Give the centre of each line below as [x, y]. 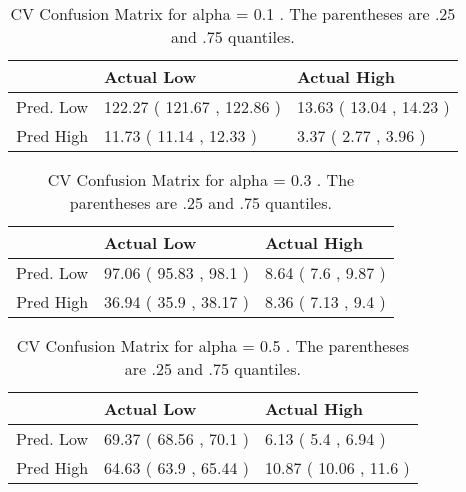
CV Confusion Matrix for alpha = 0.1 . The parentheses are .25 [233, 13]
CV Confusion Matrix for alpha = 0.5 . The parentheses [213, 345]
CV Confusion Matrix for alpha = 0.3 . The [201, 179]
